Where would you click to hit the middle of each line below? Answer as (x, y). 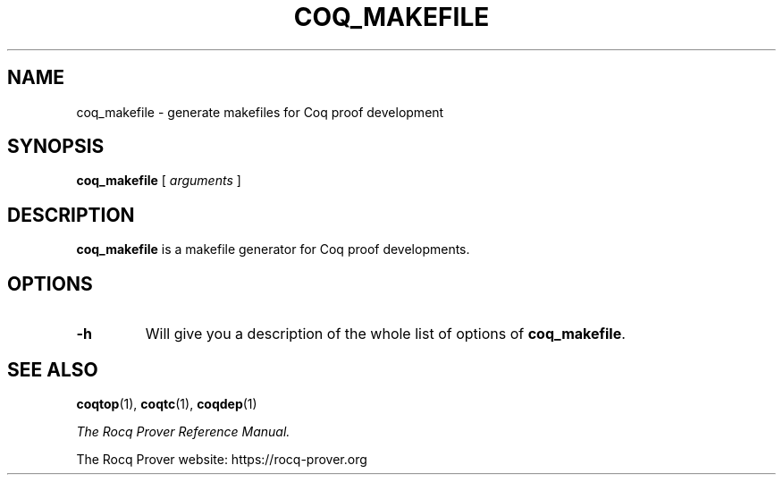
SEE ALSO (53, 369)
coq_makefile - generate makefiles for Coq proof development (260, 112)
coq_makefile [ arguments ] (159, 181)
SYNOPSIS (56, 147)
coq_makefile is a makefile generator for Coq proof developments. (273, 249)
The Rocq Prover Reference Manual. (183, 431)
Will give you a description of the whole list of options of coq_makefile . (385, 334)
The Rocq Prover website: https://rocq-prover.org (222, 459)
